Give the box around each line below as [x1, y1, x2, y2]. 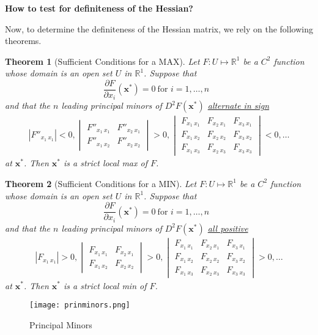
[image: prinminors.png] [29, 301, 130, 310]
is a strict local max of [64, 156, 147, 169]
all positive [207, 221, 248, 234]
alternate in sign [207, 99, 270, 112]
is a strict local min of [64, 279, 147, 292]
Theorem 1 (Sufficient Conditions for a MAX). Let [5, 54, 200, 67]
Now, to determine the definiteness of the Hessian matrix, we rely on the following [5, 22, 313, 35]
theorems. [5, 34, 42, 47]
